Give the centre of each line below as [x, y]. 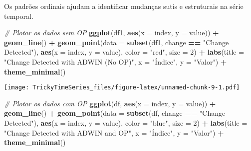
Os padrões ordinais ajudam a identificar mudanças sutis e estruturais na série [124, 6]
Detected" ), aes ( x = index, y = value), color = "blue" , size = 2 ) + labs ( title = [126, 123]
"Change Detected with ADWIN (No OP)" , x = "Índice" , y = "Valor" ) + [116, 61]
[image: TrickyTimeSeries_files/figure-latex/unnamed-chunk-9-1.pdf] [122, 88]
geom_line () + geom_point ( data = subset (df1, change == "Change [117, 42]
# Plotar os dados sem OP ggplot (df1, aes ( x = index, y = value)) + [112, 33]
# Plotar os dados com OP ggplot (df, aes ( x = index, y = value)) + [110, 103]
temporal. [19, 16]
